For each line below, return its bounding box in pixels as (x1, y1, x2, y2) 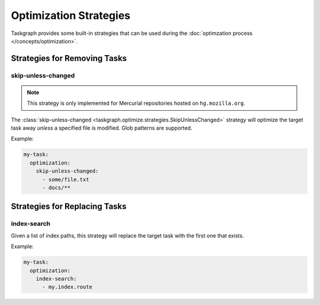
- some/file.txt (42, 176, 89, 183)
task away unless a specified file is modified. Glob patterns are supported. (11, 124, 193, 131)
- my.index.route (42, 284, 93, 290)
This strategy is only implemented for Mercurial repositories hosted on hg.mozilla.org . (27, 99, 245, 107)
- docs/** (42, 184, 71, 191)
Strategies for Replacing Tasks (11, 201, 127, 211)
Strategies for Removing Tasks (11, 53, 127, 63)
